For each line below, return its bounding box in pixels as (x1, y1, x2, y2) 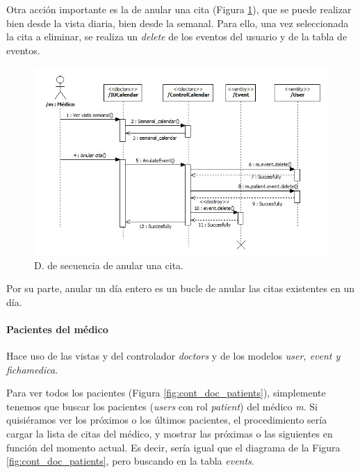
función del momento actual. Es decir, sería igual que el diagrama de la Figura (6, 440, 341, 454)
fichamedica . (6, 362, 58, 376)
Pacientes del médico (6, 321, 108, 336)
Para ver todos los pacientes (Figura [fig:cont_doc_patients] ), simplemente (6, 385, 326, 400)
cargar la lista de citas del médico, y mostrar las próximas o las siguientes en (6, 426, 333, 441)
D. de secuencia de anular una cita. (34, 257, 183, 272)
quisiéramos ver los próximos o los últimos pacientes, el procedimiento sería (6, 412, 327, 427)
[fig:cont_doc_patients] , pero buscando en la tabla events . (6, 454, 254, 468)
